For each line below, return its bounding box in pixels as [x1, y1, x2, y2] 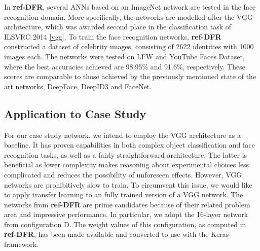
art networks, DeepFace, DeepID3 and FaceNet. [4, 81, 152, 91]
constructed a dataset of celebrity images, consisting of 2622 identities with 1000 [4, 41, 254, 52]
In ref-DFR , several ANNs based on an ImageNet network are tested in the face [4, 2, 256, 12]
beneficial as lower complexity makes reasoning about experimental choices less [4, 159, 249, 170]
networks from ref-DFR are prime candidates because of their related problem [4, 199, 250, 209]
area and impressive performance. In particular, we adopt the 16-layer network [4, 209, 248, 220]
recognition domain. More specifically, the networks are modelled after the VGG [4, 11, 253, 22]
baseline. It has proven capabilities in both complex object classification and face [4, 139, 255, 150]
